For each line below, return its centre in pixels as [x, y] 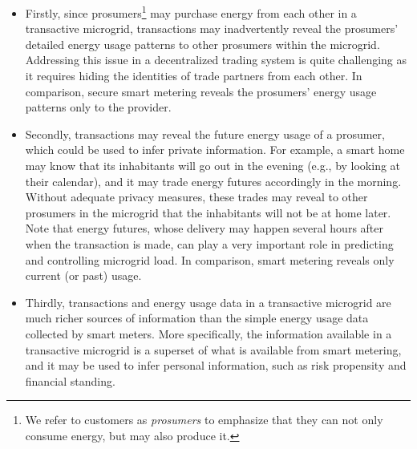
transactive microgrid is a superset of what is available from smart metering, [213, 349]
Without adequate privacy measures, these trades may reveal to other [196, 197]
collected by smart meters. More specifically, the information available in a [208, 333]
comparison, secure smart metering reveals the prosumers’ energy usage [201, 91]
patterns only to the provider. [98, 107]
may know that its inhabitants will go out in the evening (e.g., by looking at [213, 165]
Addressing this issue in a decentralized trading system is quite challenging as [216, 60]
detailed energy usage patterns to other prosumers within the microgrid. [202, 44]
